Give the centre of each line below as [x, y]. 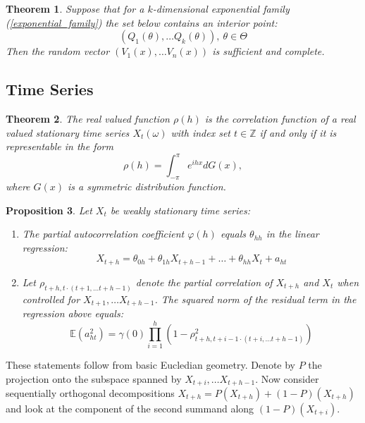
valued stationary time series [68, 132]
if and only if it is [298, 132]
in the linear [292, 234]
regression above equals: [73, 313]
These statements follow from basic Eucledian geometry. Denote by [151, 364]
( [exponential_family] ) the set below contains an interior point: [142, 22]
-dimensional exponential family [221, 8]
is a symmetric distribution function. [147, 186]
